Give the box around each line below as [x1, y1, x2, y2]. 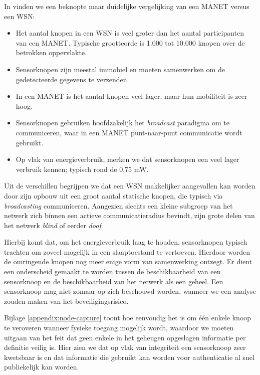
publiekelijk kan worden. [4, 361, 79, 372]
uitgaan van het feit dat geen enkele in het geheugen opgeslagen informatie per [4, 332, 246, 342]
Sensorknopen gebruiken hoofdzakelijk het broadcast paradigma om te [16, 117, 229, 128]
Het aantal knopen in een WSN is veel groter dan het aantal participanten [16, 28, 244, 38]
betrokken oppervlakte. [16, 47, 87, 58]
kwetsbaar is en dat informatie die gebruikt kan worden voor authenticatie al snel [4, 351, 254, 362]
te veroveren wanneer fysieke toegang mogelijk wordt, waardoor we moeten [4, 322, 234, 333]
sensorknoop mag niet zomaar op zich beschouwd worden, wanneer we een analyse [4, 286, 256, 296]
